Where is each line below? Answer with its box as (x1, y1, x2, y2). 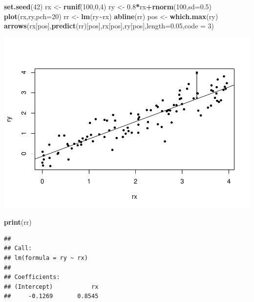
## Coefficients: (4, 274, 60, 281)
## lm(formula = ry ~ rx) (4, 255, 88, 262)
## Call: (4, 245, 32, 252)
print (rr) (4, 217, 32, 227)
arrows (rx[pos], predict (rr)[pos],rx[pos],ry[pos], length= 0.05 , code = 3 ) (4, 21, 214, 31)
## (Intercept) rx (4, 283, 99, 290)
